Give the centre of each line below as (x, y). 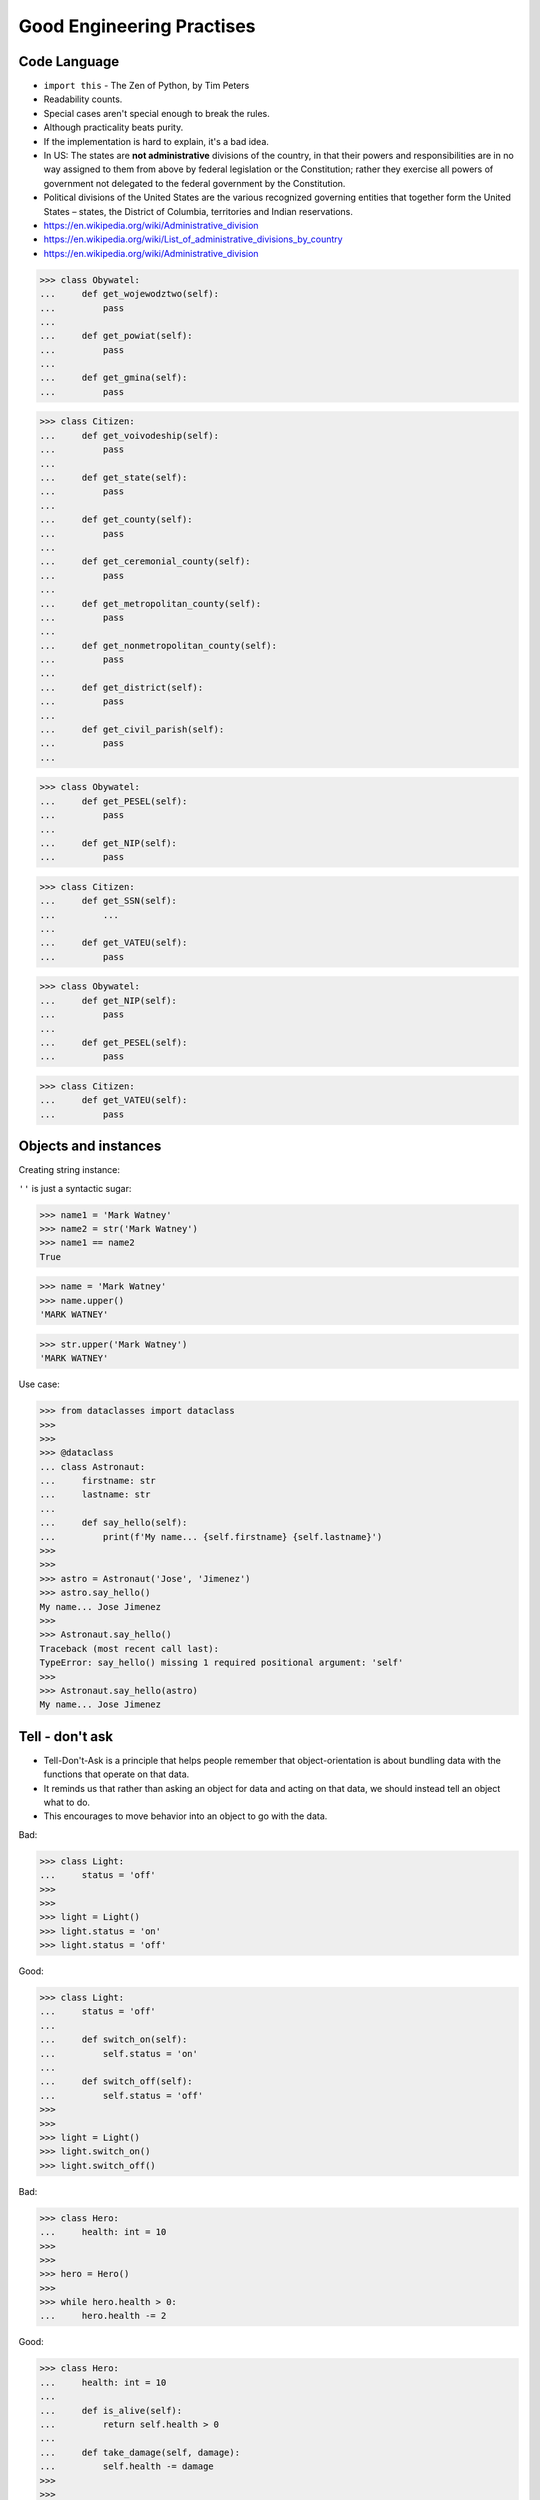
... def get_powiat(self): (116, 336)
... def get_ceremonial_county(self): (145, 561)
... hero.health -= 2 (103, 2316)
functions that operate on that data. (116, 1774)
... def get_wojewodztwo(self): (129, 294)
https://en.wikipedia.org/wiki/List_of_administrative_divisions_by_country (193, 239)
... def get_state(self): (113, 477)
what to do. (66, 1802)
